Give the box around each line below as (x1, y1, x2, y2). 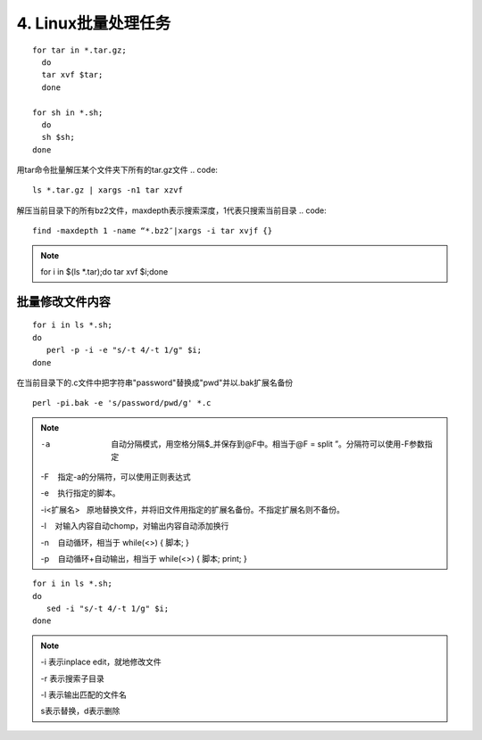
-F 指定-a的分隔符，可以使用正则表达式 (40, 471, 191, 481)
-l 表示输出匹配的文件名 (40, 689, 127, 700)
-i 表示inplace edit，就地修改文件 (40, 656, 162, 668)
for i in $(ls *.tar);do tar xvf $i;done (40, 267, 169, 277)
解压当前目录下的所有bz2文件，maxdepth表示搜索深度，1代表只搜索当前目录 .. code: (16, 205, 328, 216)
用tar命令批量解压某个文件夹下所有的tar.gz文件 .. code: (16, 165, 219, 176)
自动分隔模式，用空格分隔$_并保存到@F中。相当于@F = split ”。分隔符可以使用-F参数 (111, 439, 426, 449)
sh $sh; (41, 132, 75, 143)
